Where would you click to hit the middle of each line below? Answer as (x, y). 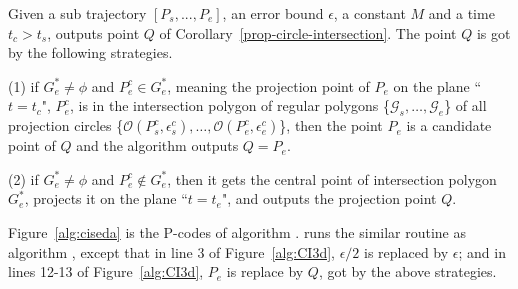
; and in (482, 251)
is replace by (265, 271)
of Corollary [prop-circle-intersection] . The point (308, 32)
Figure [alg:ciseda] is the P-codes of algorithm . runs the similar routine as (237, 231)
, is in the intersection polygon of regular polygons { (230, 105)
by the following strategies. (90, 52)
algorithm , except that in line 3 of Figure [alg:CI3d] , (171, 251)
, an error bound (273, 13)
